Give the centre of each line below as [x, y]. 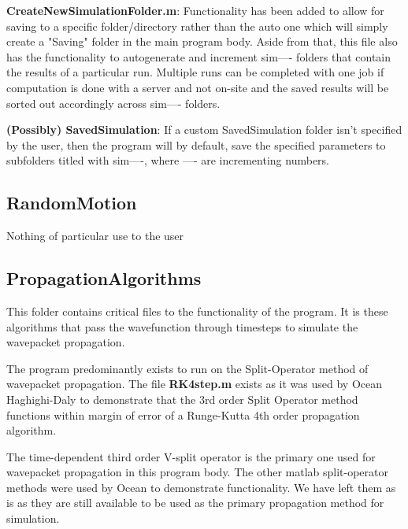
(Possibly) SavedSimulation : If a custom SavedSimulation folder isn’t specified [204, 129]
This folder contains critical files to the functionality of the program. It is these [197, 311]
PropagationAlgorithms [104, 278]
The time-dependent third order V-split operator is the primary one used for [191, 456]
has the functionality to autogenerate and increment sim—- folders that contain [199, 56]
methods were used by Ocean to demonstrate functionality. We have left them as [201, 487]
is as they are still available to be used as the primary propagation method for [195, 503]
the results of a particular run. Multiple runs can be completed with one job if [195, 72]
